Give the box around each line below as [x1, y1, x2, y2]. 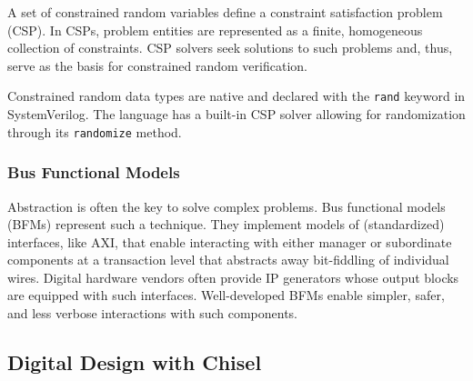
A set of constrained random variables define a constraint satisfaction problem [7, 3, 443, 21]
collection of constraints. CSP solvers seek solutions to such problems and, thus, [7, 38, 453, 57]
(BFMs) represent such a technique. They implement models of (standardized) [7, 215, 445, 234]
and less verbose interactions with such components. [7, 304, 298, 323]
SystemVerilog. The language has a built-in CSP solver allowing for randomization [7, 105, 466, 124]
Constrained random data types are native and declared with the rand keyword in [7, 86, 466, 105]
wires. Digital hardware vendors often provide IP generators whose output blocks [7, 267, 459, 286]
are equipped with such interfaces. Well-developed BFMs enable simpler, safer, [7, 286, 445, 305]
